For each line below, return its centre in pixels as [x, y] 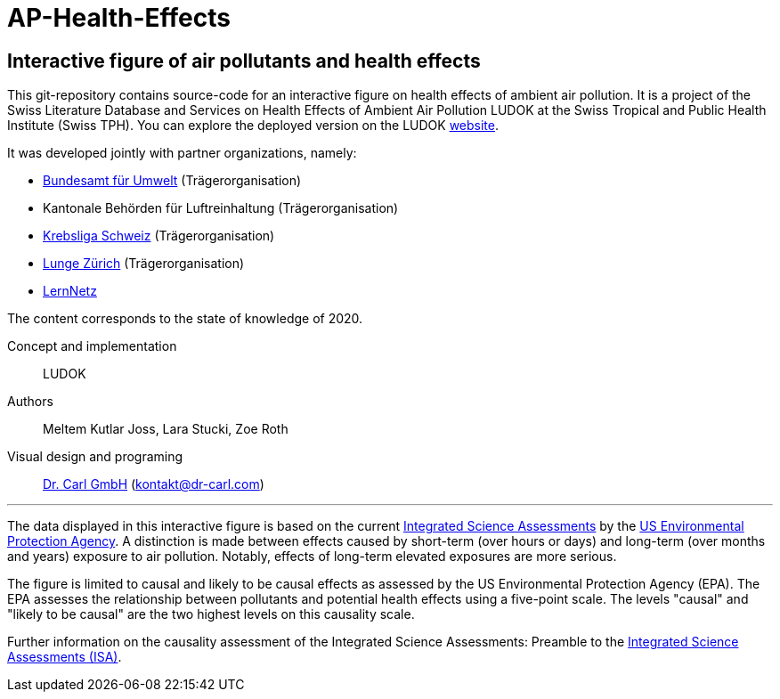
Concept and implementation [92, 346]
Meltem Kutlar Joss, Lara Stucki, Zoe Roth [166, 429]
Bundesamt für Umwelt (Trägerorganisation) [172, 181]
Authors [30, 402]
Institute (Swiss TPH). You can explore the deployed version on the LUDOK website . [253, 126]
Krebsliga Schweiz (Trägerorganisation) [159, 236]
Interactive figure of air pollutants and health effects [244, 61]
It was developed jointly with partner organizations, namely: [182, 153]
